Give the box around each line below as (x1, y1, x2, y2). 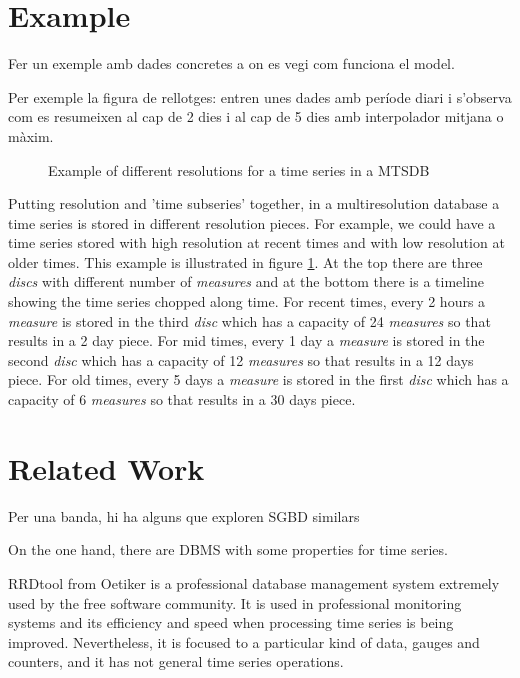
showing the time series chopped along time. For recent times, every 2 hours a (8, 291, 486, 312)
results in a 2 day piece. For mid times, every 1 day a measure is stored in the (8, 330, 485, 351)
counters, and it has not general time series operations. (8, 651, 344, 672)
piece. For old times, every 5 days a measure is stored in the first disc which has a (8, 369, 509, 390)
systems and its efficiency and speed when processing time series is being (8, 612, 454, 633)
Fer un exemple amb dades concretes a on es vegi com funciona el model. (8, 53, 455, 74)
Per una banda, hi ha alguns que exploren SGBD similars (8, 505, 360, 526)
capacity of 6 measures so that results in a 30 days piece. (8, 389, 356, 410)
